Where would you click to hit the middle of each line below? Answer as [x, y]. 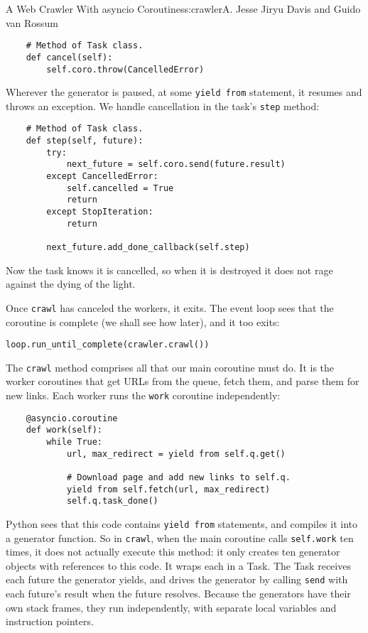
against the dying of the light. [71, 284]
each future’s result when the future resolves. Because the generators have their [178, 594]
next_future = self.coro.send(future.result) [176, 164]
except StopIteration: [100, 212]
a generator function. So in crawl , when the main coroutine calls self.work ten [180, 537]
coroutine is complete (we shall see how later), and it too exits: [143, 321]
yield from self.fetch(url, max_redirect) [168, 489]
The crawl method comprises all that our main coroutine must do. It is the [170, 367]
